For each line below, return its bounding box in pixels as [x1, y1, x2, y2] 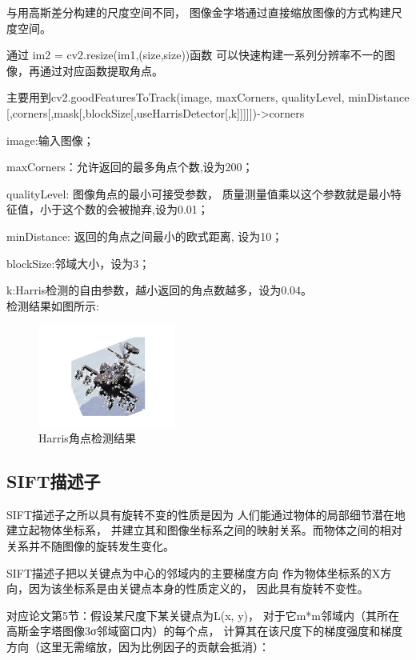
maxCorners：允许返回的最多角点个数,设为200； [6, 158, 254, 175]
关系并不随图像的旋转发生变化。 [6, 538, 174, 554]
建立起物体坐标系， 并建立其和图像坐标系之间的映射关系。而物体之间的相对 [6, 522, 402, 538]
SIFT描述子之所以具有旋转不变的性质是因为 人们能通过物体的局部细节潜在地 [6, 506, 406, 522]
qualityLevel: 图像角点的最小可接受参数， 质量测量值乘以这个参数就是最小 [6, 185, 390, 202]
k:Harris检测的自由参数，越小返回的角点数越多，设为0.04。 [6, 282, 313, 298]
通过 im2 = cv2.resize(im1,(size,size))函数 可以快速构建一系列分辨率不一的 [6, 46, 384, 63]
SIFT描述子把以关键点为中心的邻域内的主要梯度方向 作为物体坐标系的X [6, 564, 381, 581]
